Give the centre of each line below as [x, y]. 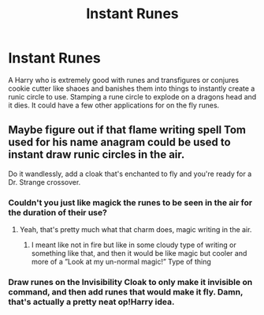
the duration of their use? [58, 212]
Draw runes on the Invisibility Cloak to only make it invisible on [130, 282]
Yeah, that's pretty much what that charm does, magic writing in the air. [136, 230]
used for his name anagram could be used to [119, 142]
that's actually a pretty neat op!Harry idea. [91, 302]
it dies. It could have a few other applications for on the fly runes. [114, 105]
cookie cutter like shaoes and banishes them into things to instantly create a [132, 88]
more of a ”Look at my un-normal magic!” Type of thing [121, 262]
